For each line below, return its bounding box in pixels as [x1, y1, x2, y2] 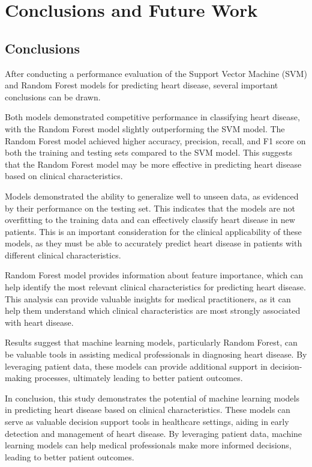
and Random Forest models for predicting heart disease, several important [5, 79, 278, 91]
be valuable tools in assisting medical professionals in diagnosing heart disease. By [5, 348, 307, 361]
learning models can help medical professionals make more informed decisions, [5, 439, 292, 451]
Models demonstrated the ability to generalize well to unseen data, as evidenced [5, 189, 299, 202]
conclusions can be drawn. [5, 90, 101, 103]
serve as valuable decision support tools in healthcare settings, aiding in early [5, 415, 289, 428]
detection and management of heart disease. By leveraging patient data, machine [5, 427, 302, 439]
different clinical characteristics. [5, 248, 121, 261]
